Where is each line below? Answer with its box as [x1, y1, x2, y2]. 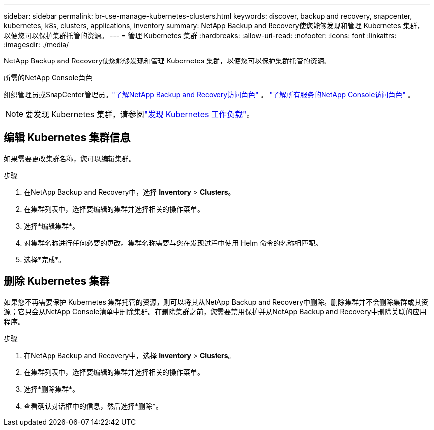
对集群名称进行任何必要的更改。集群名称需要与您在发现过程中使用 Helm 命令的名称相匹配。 [24, 238, 323, 247]
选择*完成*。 [24, 255, 66, 264]
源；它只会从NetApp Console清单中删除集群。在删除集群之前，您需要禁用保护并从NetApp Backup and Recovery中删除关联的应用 [4, 307, 427, 316]
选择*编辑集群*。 [24, 221, 80, 230]
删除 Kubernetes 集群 [4, 275, 110, 288]
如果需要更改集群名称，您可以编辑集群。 [4, 154, 136, 163]
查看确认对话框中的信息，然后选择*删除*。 [24, 401, 163, 410]
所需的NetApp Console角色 [4, 73, 93, 82]
